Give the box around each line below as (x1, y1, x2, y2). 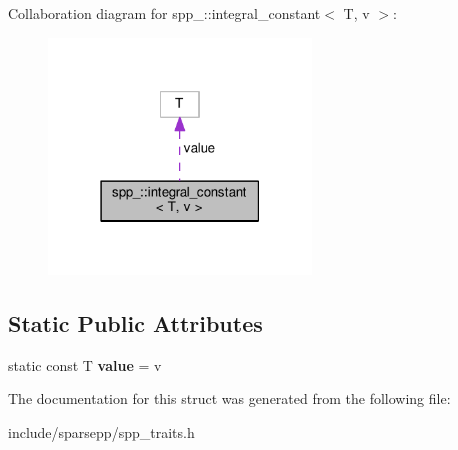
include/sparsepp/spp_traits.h (8, 421, 195, 442)
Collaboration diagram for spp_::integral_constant (8, 3, 321, 23)
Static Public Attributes (8, 307, 263, 338)
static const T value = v (8, 354, 162, 375)
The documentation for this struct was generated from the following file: (8, 388, 451, 409)
